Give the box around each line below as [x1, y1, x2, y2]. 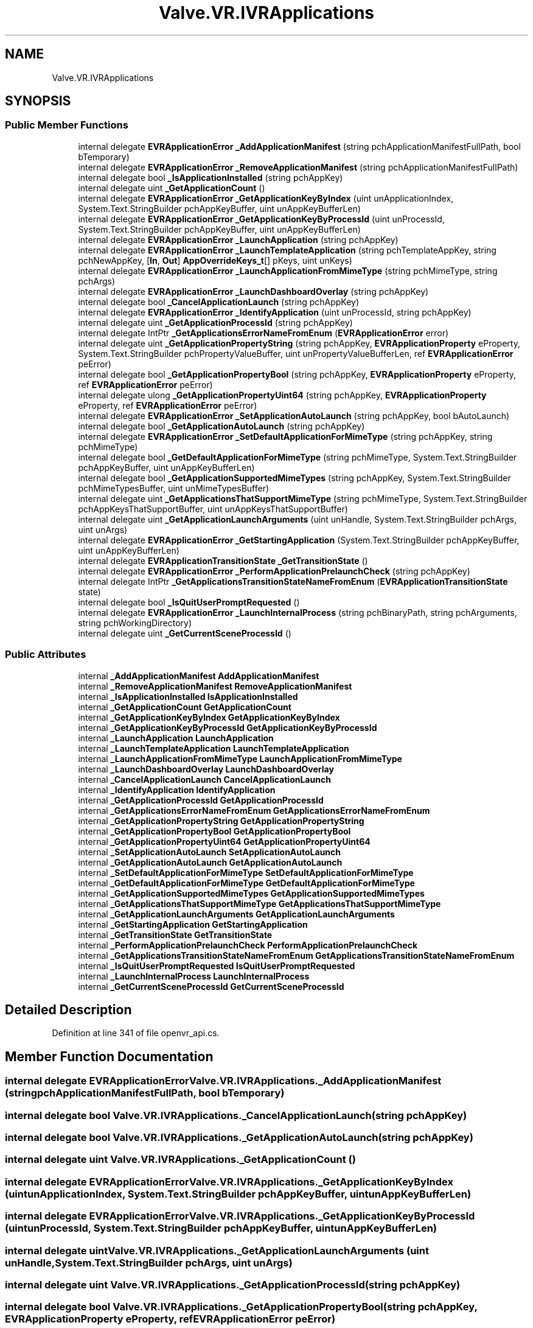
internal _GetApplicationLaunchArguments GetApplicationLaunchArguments [78, 908, 395, 919]
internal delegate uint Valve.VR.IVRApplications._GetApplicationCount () [5, 1153, 356, 1166]
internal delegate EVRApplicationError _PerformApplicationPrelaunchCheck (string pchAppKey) [78, 565, 470, 576]
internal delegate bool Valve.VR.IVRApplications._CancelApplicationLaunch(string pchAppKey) [5, 1109, 467, 1121]
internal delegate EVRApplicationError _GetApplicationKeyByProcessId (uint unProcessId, [78, 213, 445, 224]
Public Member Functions [5, 119, 128, 132]
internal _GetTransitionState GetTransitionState [78, 929, 273, 940]
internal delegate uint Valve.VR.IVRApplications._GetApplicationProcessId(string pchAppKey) [5, 1278, 461, 1291]
